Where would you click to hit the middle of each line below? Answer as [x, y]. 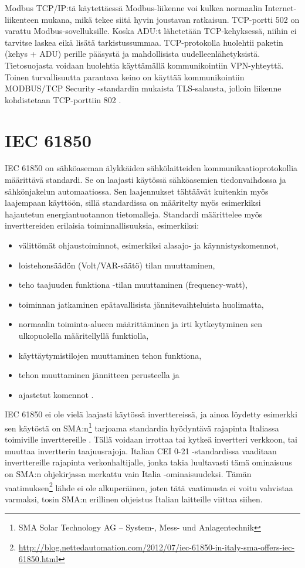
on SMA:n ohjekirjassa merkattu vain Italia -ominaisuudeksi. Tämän [128, 474]
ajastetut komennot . [56, 394]
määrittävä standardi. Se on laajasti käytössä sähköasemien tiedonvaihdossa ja [145, 180]
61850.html [38, 558]
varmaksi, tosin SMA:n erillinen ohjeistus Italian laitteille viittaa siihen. [134, 499]
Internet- [281, 8]
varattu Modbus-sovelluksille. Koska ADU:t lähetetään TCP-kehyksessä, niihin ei [151, 31]
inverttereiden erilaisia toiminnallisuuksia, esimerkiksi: [102, 225]
